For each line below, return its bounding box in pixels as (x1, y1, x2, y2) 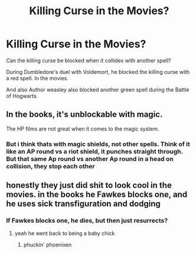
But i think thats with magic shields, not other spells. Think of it (6, 140, 191, 148)
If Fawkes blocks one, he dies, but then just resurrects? (6, 216, 168, 224)
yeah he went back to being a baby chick (14, 230, 115, 237)
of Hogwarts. (6, 92, 38, 99)
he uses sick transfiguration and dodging (6, 199, 161, 209)
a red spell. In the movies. (6, 74, 69, 82)
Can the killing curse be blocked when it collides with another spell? (6, 57, 171, 64)
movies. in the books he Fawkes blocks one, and (6, 190, 188, 200)
